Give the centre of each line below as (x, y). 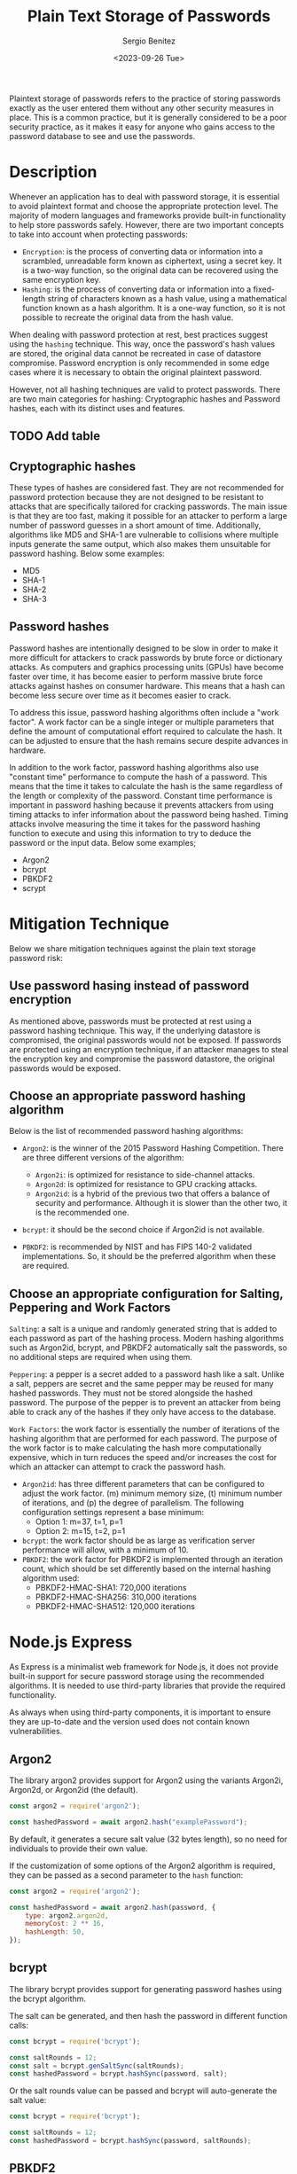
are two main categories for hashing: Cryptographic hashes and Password (145, 399)
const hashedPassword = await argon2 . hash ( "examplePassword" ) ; (129, 1822)
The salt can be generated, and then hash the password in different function (148, 2015)
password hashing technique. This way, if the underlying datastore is (135, 1030)
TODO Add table (55, 436)
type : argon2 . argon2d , (67, 1916)
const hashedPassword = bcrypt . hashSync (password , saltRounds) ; (130, 2141)
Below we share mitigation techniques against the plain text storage (133, 948)
